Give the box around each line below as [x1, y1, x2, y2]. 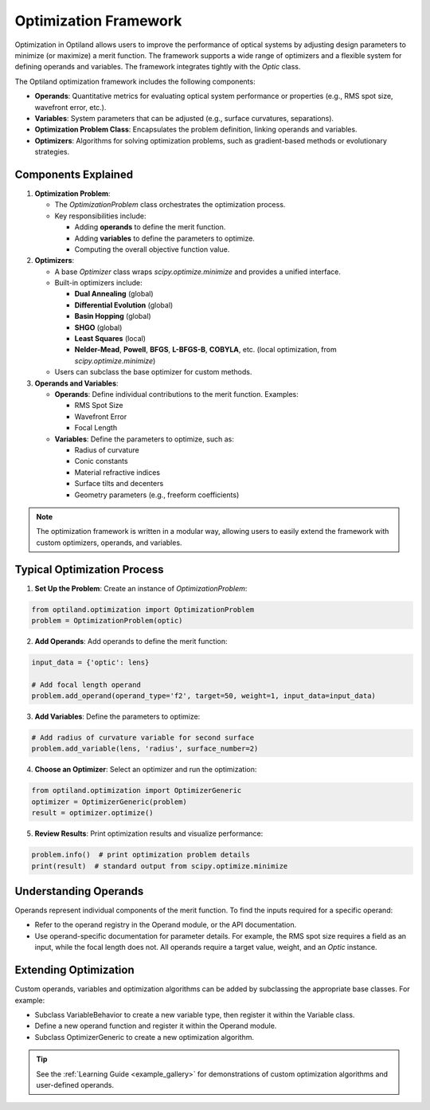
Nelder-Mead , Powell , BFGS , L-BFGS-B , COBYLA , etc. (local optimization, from [74, 345, 338, 355]
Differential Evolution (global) [74, 300, 174, 310]
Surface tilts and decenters [74, 479, 164, 488]
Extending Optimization [14, 963, 135, 977]
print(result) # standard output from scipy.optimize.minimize [31, 861, 288, 870]
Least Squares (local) [74, 334, 147, 343]
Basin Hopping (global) [74, 312, 151, 321]
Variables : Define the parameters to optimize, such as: [54, 434, 234, 444]
